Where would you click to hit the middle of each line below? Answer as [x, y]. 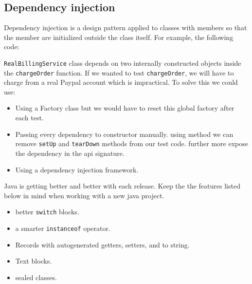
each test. [29, 118]
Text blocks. [34, 261]
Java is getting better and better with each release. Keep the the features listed [122, 186]
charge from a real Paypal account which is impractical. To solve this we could [121, 82]
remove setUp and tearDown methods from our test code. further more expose [132, 143]
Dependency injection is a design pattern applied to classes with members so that [126, 28]
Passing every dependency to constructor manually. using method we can [124, 134]
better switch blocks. [47, 212]
